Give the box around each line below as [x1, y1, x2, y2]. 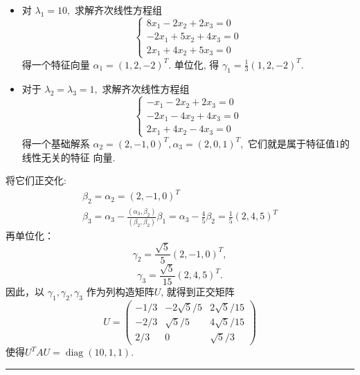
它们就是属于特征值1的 [248, 136, 350, 150]
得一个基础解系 [21, 136, 90, 150]
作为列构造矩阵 [86, 284, 154, 298]
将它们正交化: [6, 173, 66, 187]
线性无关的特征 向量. [21, 149, 116, 164]
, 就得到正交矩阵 [161, 284, 235, 298]
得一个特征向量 [21, 57, 90, 71]
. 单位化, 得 [168, 57, 219, 71]
